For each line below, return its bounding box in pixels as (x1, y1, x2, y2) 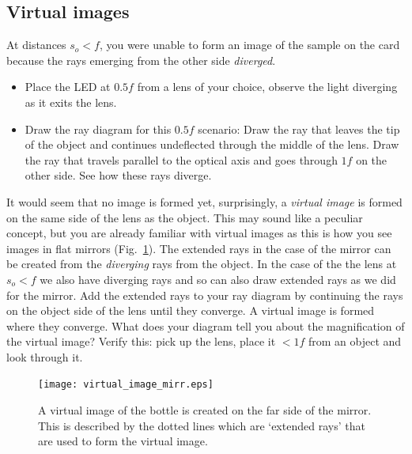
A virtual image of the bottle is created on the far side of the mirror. (38, 402, 372, 418)
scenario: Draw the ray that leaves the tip (198, 120, 400, 137)
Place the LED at (25, 78, 111, 95)
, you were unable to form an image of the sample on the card (99, 36, 400, 53)
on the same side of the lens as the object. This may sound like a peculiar (6, 209, 363, 225)
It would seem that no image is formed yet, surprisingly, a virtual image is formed (6, 193, 403, 210)
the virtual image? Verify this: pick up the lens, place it (6, 333, 276, 350)
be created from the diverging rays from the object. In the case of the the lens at (6, 255, 397, 272)
